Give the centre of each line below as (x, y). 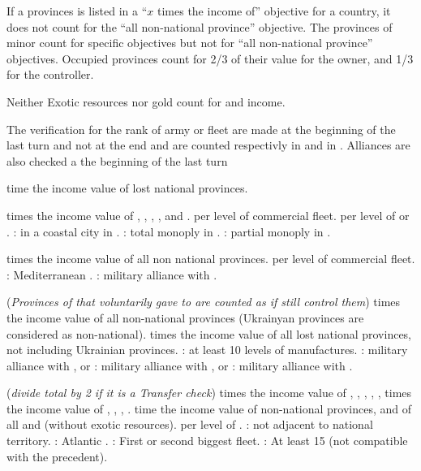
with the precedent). (57, 456)
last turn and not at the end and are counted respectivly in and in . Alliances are (208, 145)
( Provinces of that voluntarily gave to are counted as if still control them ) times (204, 302)
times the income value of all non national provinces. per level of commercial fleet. (211, 259)
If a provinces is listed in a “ (77, 11)
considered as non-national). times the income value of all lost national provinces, (209, 333)
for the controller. (50, 74)
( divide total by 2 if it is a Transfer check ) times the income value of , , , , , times (209, 393)
